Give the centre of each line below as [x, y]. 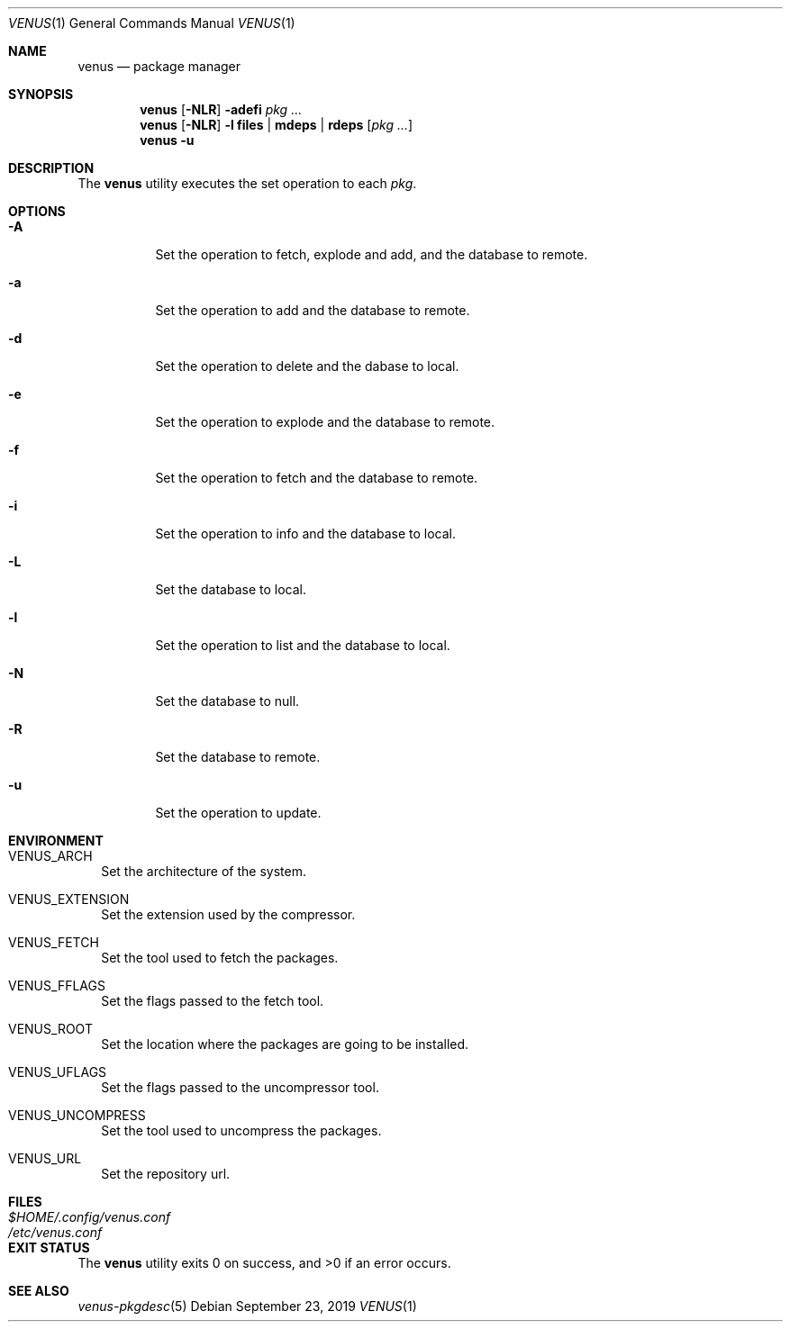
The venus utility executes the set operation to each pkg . [247, 183]
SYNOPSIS [41, 94]
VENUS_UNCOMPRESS [77, 1115]
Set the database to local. [231, 589]
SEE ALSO [39, 1291]
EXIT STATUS [49, 1248]
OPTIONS [37, 211]
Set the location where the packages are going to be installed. [285, 1044]
